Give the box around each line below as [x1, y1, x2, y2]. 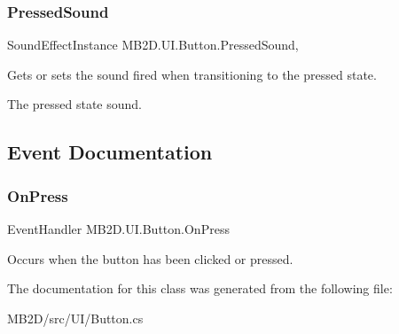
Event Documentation [7, 138, 213, 166]
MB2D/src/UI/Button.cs [7, 308, 144, 327]
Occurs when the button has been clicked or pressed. [7, 249, 293, 268]
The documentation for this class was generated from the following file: [7, 279, 393, 298]
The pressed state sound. [7, 95, 142, 113]
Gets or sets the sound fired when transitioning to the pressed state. [7, 65, 377, 83]
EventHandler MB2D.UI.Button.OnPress [7, 220, 230, 237]
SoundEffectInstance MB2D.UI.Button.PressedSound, [7, 35, 299, 54]
